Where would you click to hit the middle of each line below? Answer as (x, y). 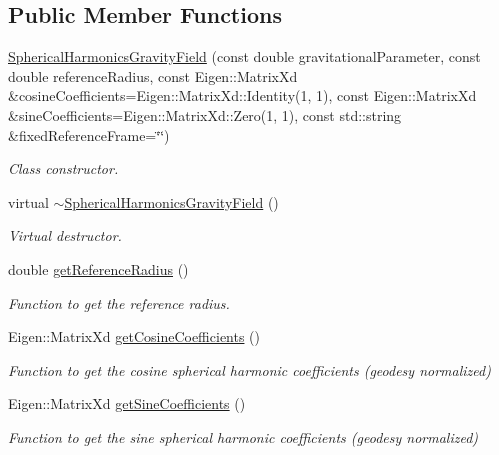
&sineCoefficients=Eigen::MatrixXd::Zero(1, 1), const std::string (205, 114)
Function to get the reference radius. (119, 302)
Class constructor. (63, 168)
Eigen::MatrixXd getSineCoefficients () (127, 403)
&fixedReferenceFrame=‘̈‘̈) (89, 134)
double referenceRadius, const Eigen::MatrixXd (153, 75)
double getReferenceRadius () (98, 268)
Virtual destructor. (65, 235)
